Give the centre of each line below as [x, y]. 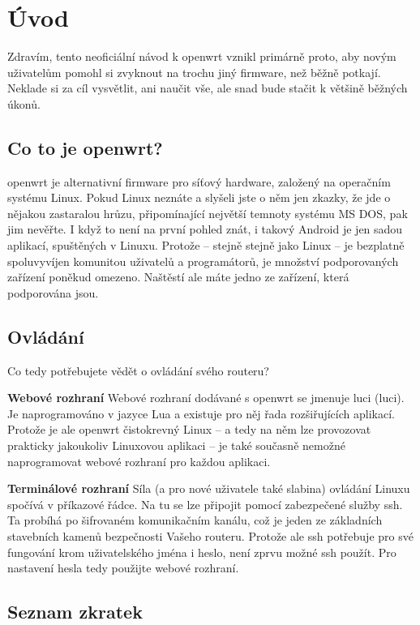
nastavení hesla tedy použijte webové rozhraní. [123, 568]
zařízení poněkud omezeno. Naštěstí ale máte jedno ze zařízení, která [178, 277]
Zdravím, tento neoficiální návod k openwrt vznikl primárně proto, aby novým [202, 56]
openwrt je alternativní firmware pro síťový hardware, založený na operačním [199, 181]
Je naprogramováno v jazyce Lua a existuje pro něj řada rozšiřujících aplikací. [201, 413]
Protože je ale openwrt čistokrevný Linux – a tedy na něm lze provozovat [189, 429]
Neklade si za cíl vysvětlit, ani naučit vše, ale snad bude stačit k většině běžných [208, 88]
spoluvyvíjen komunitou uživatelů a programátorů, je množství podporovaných [203, 261]
